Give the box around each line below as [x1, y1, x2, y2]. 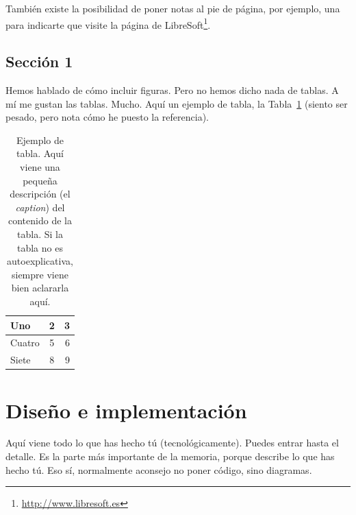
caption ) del [15, 200, 65, 214]
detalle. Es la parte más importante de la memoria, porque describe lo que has [5, 449, 335, 464]
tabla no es [16, 240, 63, 254]
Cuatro [10, 335, 40, 350]
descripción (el [10, 187, 71, 201]
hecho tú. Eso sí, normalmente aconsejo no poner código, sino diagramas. [5, 462, 312, 477]
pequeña [23, 173, 58, 187]
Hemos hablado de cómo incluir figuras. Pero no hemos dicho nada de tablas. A [5, 83, 339, 97]
